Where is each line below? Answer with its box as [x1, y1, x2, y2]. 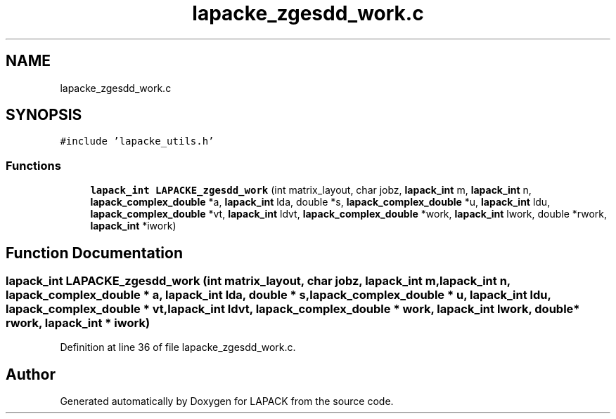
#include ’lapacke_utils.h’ [60, 135, 214, 147]
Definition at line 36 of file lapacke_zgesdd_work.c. [60, 341, 296, 354]
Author [6, 365, 56, 383]
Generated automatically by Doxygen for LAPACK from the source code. [60, 395, 394, 408]
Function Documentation [6, 244, 183, 262]
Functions [6, 158, 61, 173]
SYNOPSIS [6, 106, 82, 124]
